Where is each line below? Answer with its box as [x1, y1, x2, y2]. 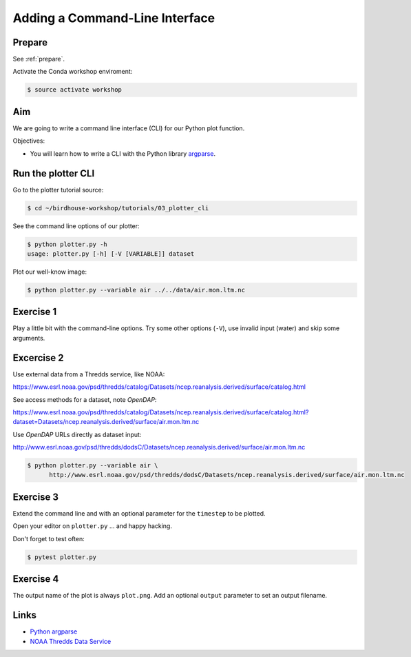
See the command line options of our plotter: [12, 221, 140, 230]
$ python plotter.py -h [27, 240, 108, 248]
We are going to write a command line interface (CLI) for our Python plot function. [12, 124, 245, 132]
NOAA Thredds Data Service [30, 637, 112, 645]
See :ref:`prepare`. [12, 55, 65, 63]
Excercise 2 [12, 352, 64, 363]
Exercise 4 [12, 573, 59, 585]
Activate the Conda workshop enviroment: [12, 68, 133, 76]
